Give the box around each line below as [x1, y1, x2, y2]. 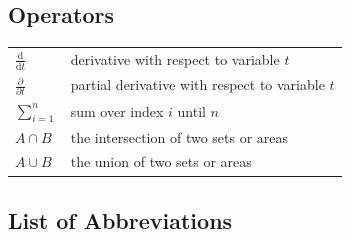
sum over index [70, 100, 164, 121]
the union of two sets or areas [70, 151, 252, 172]
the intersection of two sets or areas [70, 126, 289, 147]
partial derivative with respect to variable [70, 74, 325, 95]
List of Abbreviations [8, 204, 233, 235]
